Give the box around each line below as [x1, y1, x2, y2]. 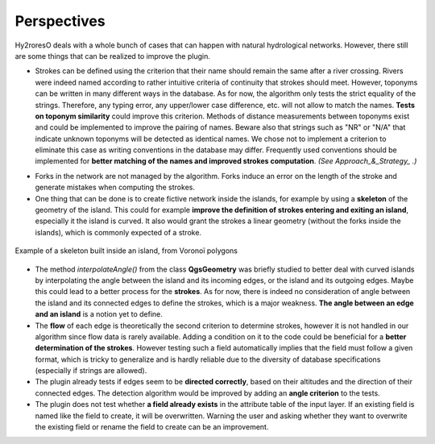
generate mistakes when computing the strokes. [35, 182, 195, 193]
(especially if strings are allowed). [35, 366, 147, 376]
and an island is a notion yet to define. [35, 309, 163, 319]
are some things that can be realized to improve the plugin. [14, 51, 211, 60]
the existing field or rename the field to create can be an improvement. [35, 422, 269, 432]
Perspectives [14, 12, 106, 30]
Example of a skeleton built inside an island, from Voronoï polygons [14, 246, 238, 255]
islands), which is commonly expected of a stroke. [35, 227, 201, 237]
